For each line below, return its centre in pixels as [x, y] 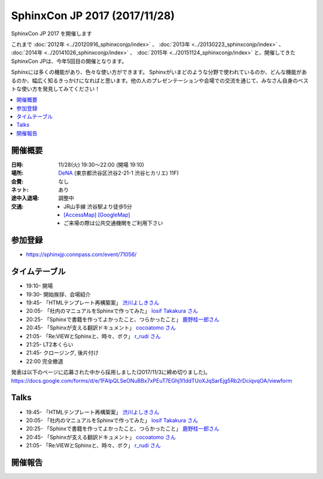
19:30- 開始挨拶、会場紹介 [58, 294]
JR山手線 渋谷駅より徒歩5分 [98, 206]
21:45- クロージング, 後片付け [62, 353]
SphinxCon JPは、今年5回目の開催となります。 [69, 61]
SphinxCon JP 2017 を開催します [51, 33]
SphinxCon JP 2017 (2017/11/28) [93, 16]
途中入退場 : [25, 198]
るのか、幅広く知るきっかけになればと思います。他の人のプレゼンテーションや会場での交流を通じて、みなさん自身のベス [160, 80]
